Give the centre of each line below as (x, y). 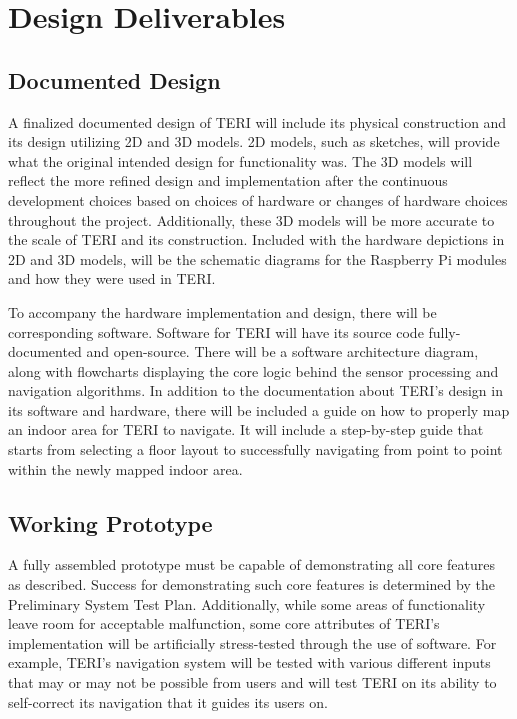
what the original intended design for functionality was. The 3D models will (240, 160)
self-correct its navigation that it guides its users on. (168, 701)
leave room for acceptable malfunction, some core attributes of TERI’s (224, 623)
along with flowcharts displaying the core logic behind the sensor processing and (253, 370)
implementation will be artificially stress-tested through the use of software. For (252, 642)
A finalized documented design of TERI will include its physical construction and (257, 121)
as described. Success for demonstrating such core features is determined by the (251, 584)
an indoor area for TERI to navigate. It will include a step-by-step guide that (246, 429)
